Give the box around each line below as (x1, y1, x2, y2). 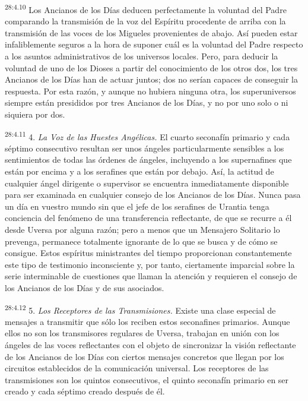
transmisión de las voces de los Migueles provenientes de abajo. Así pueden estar (5, 26, 298, 39)
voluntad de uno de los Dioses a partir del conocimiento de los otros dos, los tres (5, 61, 298, 74)
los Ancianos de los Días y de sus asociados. (5, 281, 164, 293)
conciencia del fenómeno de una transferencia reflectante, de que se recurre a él (5, 211, 292, 224)
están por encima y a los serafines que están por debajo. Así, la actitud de (5, 165, 274, 178)
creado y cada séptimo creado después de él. (5, 385, 165, 397)
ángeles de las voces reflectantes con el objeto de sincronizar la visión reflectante (5, 339, 296, 351)
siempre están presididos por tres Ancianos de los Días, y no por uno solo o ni (5, 96, 288, 109)
